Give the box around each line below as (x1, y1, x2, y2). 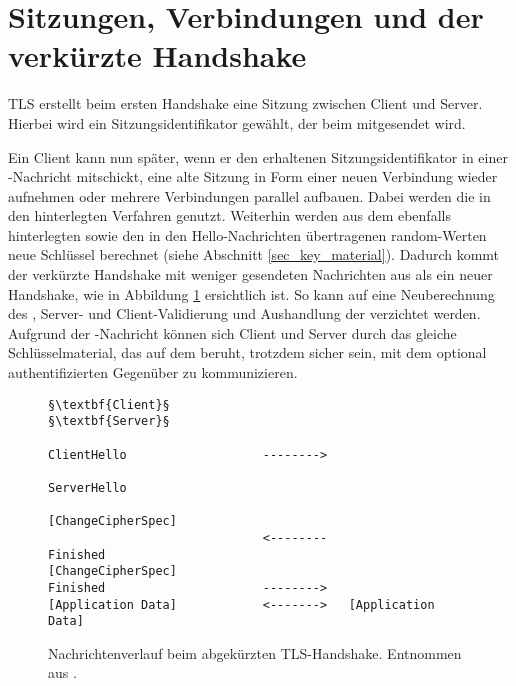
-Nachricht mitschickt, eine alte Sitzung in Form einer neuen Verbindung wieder (8, 166, 498, 187)
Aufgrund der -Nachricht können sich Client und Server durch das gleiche (8, 322, 457, 343)
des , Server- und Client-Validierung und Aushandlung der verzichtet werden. (8, 303, 481, 324)
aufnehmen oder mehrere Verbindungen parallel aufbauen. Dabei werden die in (8, 185, 491, 206)
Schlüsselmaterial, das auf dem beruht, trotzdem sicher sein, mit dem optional (8, 342, 487, 363)
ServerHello (48, 480, 127, 495)
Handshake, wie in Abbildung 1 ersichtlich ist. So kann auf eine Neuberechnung (8, 283, 495, 304)
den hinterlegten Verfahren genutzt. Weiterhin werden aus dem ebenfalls (8, 205, 451, 226)
